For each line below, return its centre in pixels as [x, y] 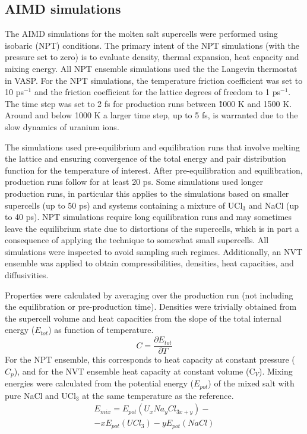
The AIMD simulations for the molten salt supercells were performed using [141, 34]
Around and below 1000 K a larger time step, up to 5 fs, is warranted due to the [151, 115]
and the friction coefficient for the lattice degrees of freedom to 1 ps [157, 92]
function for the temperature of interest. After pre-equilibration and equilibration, [154, 170]
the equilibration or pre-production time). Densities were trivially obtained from [151, 306]
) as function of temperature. [101, 330]
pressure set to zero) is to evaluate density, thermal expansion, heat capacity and [152, 57]
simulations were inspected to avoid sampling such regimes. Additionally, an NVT [154, 251]
